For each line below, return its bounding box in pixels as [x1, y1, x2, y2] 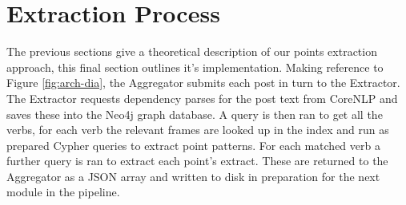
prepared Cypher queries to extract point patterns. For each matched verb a [6, 136, 380, 153]
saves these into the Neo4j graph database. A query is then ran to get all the [6, 105, 383, 122]
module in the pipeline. [6, 183, 120, 200]
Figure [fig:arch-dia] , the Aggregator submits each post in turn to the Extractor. [6, 74, 400, 91]
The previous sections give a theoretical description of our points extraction [6, 43, 377, 60]
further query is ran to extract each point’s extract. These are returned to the [6, 152, 388, 169]
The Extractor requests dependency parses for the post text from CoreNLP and [6, 89, 398, 106]
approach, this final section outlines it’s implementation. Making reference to [6, 58, 384, 75]
